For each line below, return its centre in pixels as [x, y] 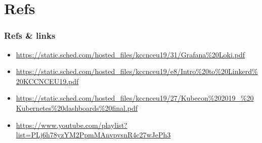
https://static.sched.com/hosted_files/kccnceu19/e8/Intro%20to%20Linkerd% [137, 71]
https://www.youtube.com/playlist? [72, 125]
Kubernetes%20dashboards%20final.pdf [77, 108]
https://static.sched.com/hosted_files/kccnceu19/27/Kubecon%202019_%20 [135, 98]
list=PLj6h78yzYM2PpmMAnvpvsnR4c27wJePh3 [93, 135]
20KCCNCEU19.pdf [47, 81]
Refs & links [30, 35]
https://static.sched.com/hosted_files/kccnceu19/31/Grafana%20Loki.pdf [130, 54]
